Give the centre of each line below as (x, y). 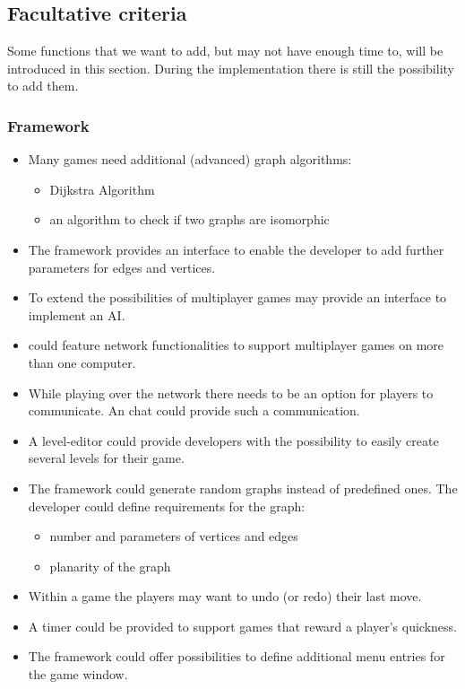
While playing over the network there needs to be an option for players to (231, 392)
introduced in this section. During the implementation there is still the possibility (231, 68)
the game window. (78, 674)
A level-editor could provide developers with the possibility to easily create (233, 440)
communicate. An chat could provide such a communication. (194, 410)
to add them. (43, 86)
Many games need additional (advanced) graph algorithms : (190, 159)
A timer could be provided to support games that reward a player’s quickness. (242, 626)
